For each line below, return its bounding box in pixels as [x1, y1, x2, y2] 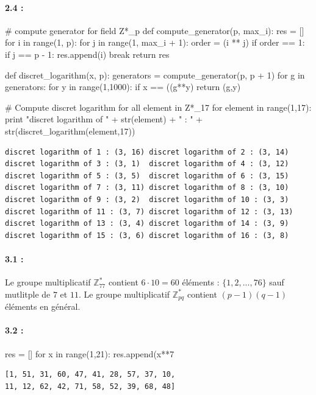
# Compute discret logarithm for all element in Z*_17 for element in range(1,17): [5, 100, 312, 113]
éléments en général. [5, 300, 81, 313]
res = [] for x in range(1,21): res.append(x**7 [5, 347, 174, 360]
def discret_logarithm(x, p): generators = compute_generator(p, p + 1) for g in [5, 68, 305, 81]
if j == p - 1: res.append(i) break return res [5, 47, 170, 60]
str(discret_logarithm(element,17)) [5, 124, 135, 137]
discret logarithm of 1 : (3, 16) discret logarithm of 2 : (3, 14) [5, 147, 289, 156]
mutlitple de [5, 287, 51, 300]
